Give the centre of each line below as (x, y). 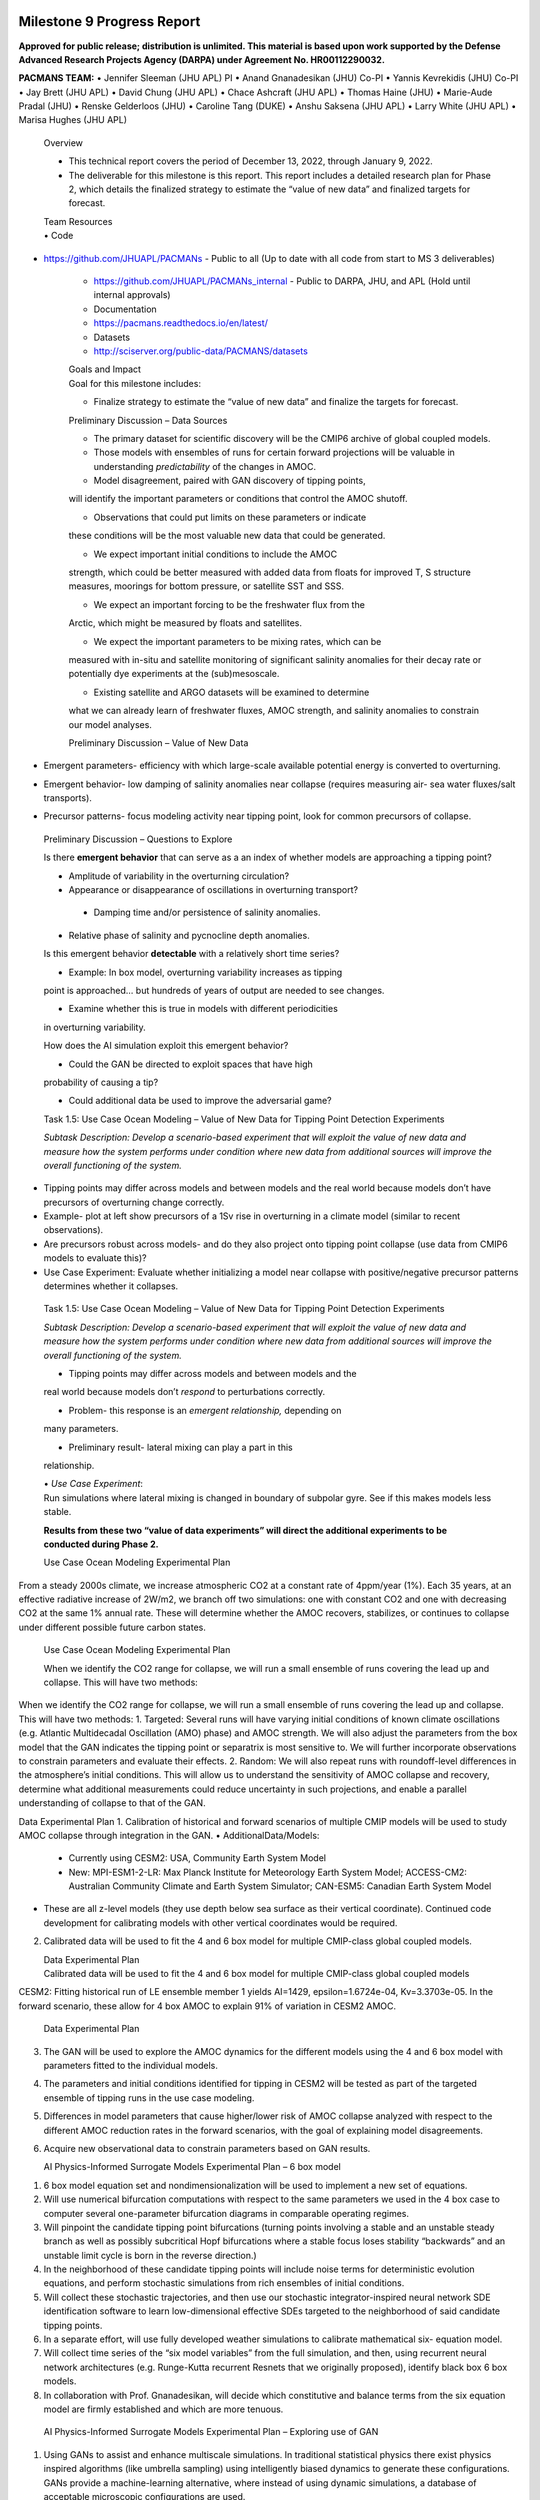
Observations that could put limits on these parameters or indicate (230, 517)
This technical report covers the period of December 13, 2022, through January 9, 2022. (251, 161)
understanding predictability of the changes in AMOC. (205, 466)
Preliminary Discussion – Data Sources (148, 420)
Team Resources (78, 221)
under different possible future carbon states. (112, 1627)
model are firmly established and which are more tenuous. (163, 2409)
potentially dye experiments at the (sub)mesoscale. (174, 674)
